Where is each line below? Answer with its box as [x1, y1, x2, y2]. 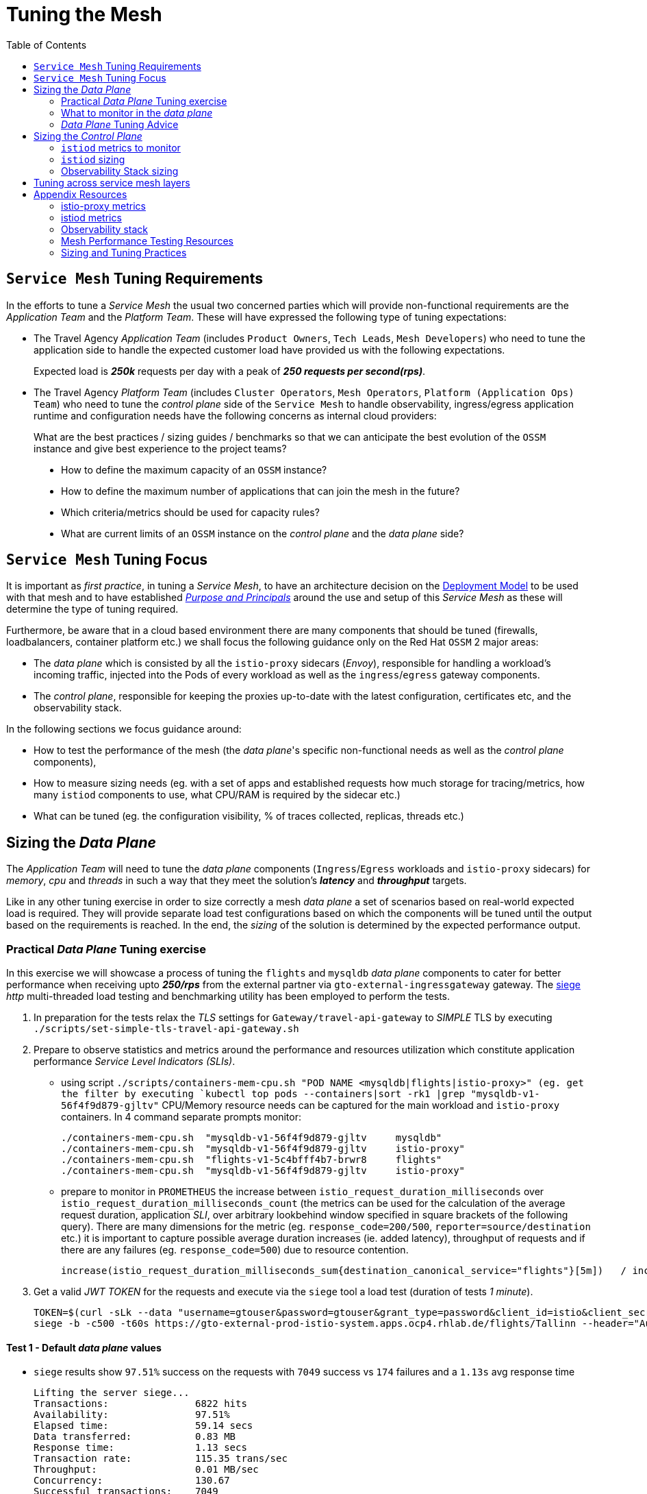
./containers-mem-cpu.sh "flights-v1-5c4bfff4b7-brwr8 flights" [61, 1154, 442, 1166]
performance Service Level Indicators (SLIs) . [34, 1055, 236, 1068]
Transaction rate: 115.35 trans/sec [34, 1453, 288, 1465]
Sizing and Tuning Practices [61, 246, 187, 258]
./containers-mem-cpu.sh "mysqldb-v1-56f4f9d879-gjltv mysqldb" [61, 1132, 442, 1144]
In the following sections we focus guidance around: [6, 723, 242, 735]
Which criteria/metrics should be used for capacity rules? [61, 506, 320, 518]
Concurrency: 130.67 [34, 1475, 230, 1486]
